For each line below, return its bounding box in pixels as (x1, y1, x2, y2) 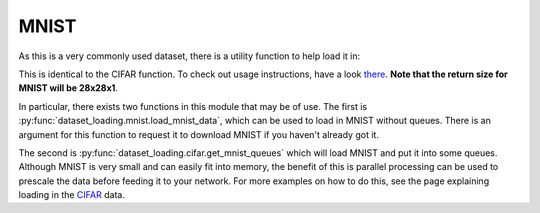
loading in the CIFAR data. (18, 189, 125, 201)
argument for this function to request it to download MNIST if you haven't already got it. (18, 128, 380, 140)
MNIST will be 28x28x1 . (18, 82, 119, 94)
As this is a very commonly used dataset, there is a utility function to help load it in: (18, 50, 361, 62)
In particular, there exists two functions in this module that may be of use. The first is (18, 100, 368, 112)
